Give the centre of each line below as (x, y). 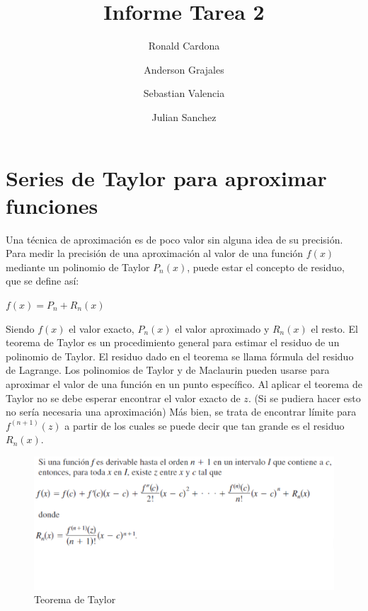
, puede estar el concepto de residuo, (266, 267)
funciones (52, 205)
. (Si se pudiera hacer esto (304, 398)
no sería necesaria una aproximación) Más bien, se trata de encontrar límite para (181, 412)
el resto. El (334, 328)
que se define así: (42, 281)
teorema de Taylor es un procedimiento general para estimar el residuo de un (173, 342)
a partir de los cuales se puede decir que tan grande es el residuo (205, 425)
